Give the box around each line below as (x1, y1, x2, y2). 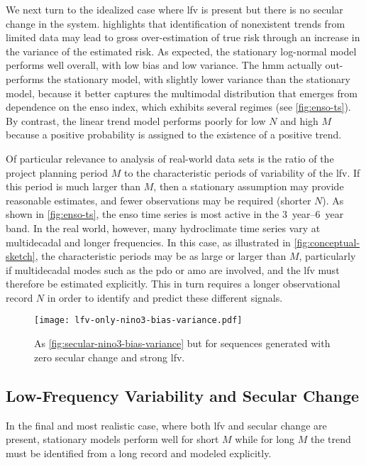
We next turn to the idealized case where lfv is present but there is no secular (6, 2, 343, 16)
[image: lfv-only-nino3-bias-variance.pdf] (34, 315, 243, 326)
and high (280, 113, 318, 128)
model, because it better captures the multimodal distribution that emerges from (6, 85, 357, 100)
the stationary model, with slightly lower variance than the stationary (47, 71, 350, 86)
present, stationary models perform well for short (6, 432, 219, 447)
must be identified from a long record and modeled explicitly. (6, 445, 272, 460)
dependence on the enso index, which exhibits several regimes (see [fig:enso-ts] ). (6, 99, 351, 114)
